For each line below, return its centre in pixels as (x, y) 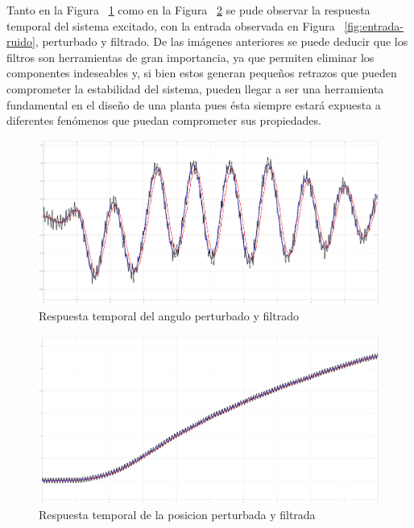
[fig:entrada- (374, 25)
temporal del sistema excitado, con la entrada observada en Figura (171, 25)
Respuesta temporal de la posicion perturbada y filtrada (177, 515)
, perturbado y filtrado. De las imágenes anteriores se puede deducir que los (221, 41)
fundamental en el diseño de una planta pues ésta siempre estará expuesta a (194, 104)
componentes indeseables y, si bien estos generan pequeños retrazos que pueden (202, 73)
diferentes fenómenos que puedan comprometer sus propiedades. (164, 120)
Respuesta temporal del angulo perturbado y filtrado (169, 316)
